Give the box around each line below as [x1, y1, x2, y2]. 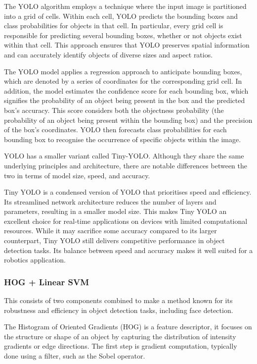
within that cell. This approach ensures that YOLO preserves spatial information [4, 40, 250, 50]
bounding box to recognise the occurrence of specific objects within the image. [4, 134, 241, 144]
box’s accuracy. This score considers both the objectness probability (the [4, 104, 224, 115]
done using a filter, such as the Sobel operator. [4, 351, 145, 361]
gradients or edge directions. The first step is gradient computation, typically [4, 341, 237, 351]
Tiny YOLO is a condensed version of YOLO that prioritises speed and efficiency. [4, 187, 252, 197]
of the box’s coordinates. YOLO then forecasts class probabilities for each [4, 124, 227, 135]
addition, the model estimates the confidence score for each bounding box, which [4, 85, 249, 96]
